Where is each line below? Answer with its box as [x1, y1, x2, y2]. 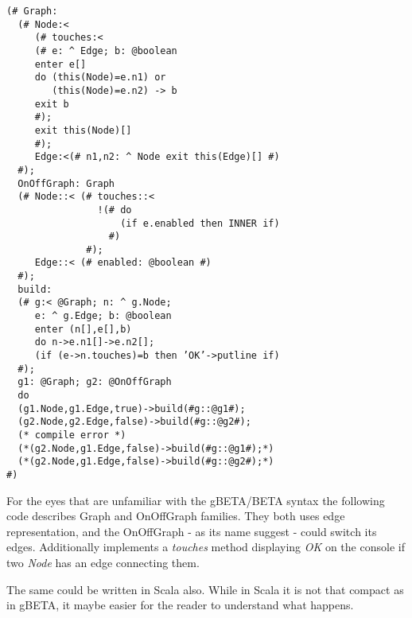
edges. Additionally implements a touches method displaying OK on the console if [6, 538, 405, 555]
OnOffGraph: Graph [17, 177, 115, 189]
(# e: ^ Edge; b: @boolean [34, 45, 177, 56]
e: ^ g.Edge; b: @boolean [34, 310, 172, 322]
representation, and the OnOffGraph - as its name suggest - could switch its [6, 523, 377, 539]
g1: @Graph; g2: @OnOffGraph [17, 376, 172, 388]
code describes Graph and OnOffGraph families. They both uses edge [6, 507, 345, 524]
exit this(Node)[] [34, 124, 132, 136]
